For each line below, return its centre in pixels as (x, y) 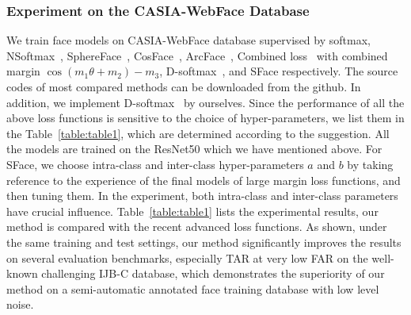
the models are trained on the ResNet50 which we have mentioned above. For (194, 149)
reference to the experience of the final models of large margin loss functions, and (204, 180)
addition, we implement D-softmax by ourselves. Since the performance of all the (205, 102)
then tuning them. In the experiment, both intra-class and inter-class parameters (202, 196)
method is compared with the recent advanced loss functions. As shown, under (197, 227)
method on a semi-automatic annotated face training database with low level (193, 288)
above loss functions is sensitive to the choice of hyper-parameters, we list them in (205, 118)
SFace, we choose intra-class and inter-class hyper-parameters (155, 164)
